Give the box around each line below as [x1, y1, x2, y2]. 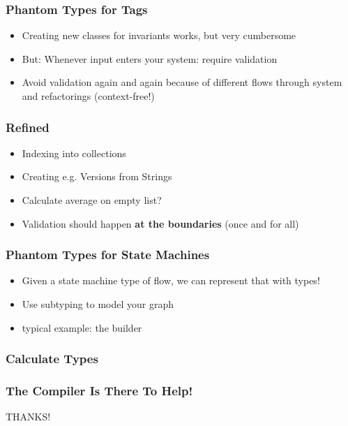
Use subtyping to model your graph [22, 297, 174, 311]
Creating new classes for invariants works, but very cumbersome [22, 28, 296, 43]
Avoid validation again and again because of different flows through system [22, 75, 342, 89]
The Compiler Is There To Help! [6, 381, 193, 399]
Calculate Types [6, 350, 98, 367]
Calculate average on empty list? [22, 193, 162, 207]
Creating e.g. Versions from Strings [22, 169, 172, 184]
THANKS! [6, 409, 51, 424]
